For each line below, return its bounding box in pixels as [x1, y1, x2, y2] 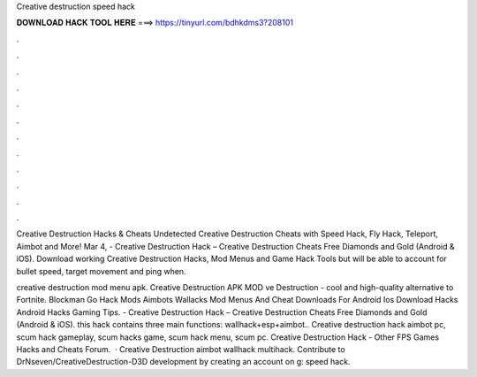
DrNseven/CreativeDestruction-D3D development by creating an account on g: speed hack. [16, 357, 351, 367]
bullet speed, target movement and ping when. [16, 265, 186, 276]
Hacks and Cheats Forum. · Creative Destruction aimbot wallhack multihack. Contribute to [16, 343, 345, 354]
